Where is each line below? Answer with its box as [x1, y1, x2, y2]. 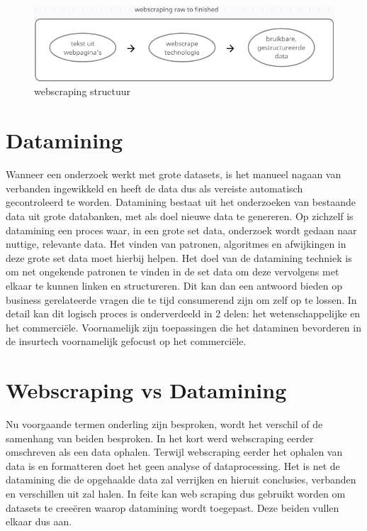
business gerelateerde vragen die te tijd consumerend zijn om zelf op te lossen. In [6, 292, 357, 307]
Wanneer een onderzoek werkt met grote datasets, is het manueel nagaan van [6, 167, 341, 182]
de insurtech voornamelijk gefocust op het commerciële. [6, 334, 247, 349]
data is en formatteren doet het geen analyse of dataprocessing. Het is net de [6, 458, 340, 473]
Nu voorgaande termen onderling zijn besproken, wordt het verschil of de [6, 417, 323, 432]
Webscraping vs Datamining [6, 376, 287, 405]
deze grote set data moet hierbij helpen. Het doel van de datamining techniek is [6, 250, 352, 265]
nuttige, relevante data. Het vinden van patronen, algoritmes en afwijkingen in [6, 236, 346, 251]
